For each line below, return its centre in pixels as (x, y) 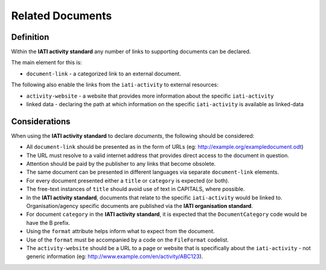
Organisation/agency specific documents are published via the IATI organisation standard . (140, 206)
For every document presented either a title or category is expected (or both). (128, 180)
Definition (30, 37)
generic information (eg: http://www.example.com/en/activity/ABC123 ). (115, 257)
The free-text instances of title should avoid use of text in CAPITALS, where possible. (136, 189)
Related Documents (62, 16)
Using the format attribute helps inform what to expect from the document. (120, 231)
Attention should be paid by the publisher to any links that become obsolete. (121, 164)
